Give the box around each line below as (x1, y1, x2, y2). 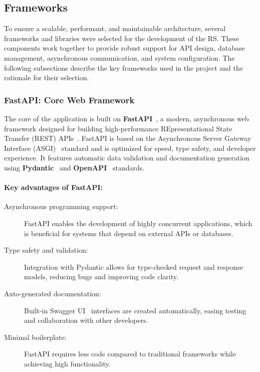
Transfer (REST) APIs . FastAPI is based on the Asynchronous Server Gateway (4, 133, 251, 143)
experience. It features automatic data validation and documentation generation (4, 152, 249, 163)
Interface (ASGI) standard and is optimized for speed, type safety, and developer (4, 142, 256, 153)
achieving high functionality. (24, 358, 111, 368)
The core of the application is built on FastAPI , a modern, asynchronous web (4, 113, 249, 123)
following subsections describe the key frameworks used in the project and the (4, 62, 243, 73)
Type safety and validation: (4, 245, 88, 255)
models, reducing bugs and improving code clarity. (24, 271, 178, 282)
